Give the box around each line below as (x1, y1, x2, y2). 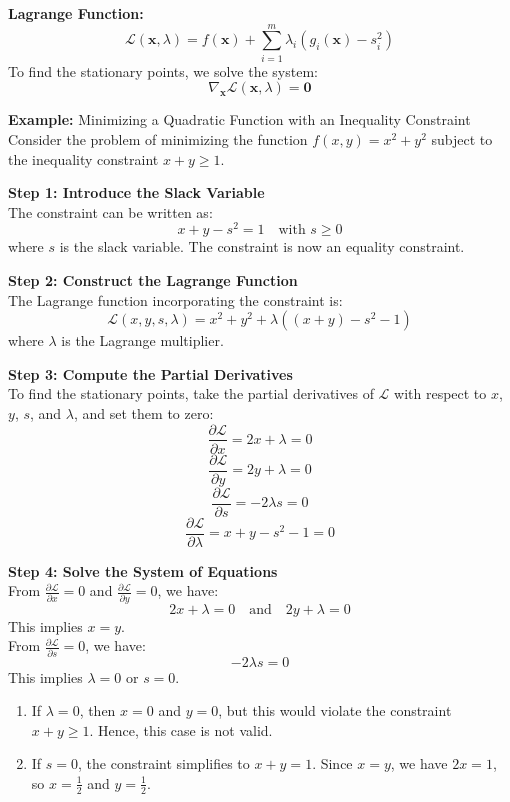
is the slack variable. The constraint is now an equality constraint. (59, 236, 465, 257)
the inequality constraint (8, 148, 159, 169)
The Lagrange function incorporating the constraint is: (8, 289, 343, 310)
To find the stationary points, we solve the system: (8, 60, 318, 81)
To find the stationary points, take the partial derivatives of (8, 383, 374, 404)
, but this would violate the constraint (218, 700, 452, 721)
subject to (431, 128, 493, 149)
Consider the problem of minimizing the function (8, 128, 308, 149)
